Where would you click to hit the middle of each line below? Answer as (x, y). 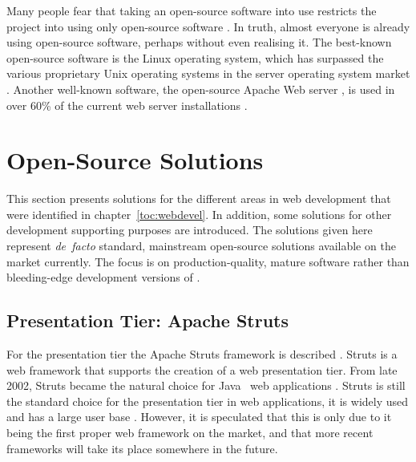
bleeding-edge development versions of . (103, 277)
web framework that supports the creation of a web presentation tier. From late (202, 369)
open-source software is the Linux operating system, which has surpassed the (195, 57)
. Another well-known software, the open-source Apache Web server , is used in (201, 89)
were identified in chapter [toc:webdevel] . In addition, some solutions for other (199, 214)
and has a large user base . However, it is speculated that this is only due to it (199, 417)
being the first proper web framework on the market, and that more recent (190, 433)
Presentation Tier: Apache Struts (147, 320)
